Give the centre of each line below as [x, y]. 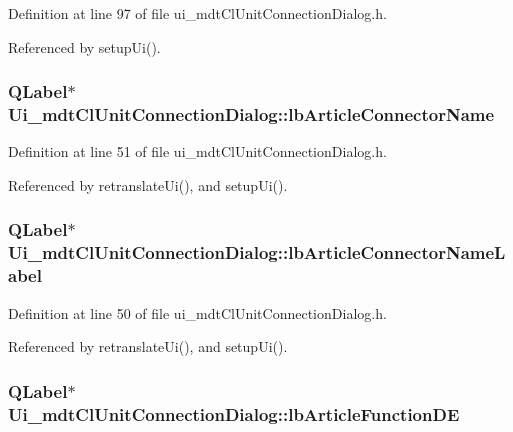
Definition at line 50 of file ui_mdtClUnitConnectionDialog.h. [197, 312]
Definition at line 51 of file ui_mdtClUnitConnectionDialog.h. [197, 151]
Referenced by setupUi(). [84, 46]
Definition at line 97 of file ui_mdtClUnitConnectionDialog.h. [197, 13]
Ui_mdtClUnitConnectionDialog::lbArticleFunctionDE [234, 413]
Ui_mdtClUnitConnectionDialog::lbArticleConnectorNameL [257, 252]
